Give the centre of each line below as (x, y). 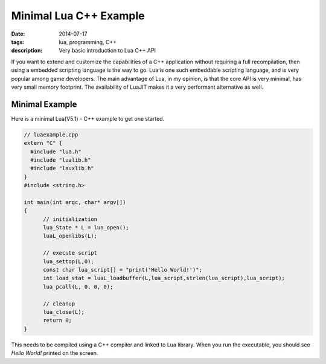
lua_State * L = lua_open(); (86, 228)
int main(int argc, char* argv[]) (75, 202)
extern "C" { (43, 143)
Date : (18, 34)
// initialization (70, 219)
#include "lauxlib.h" (62, 168)
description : (27, 51)
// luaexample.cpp (51, 135)
